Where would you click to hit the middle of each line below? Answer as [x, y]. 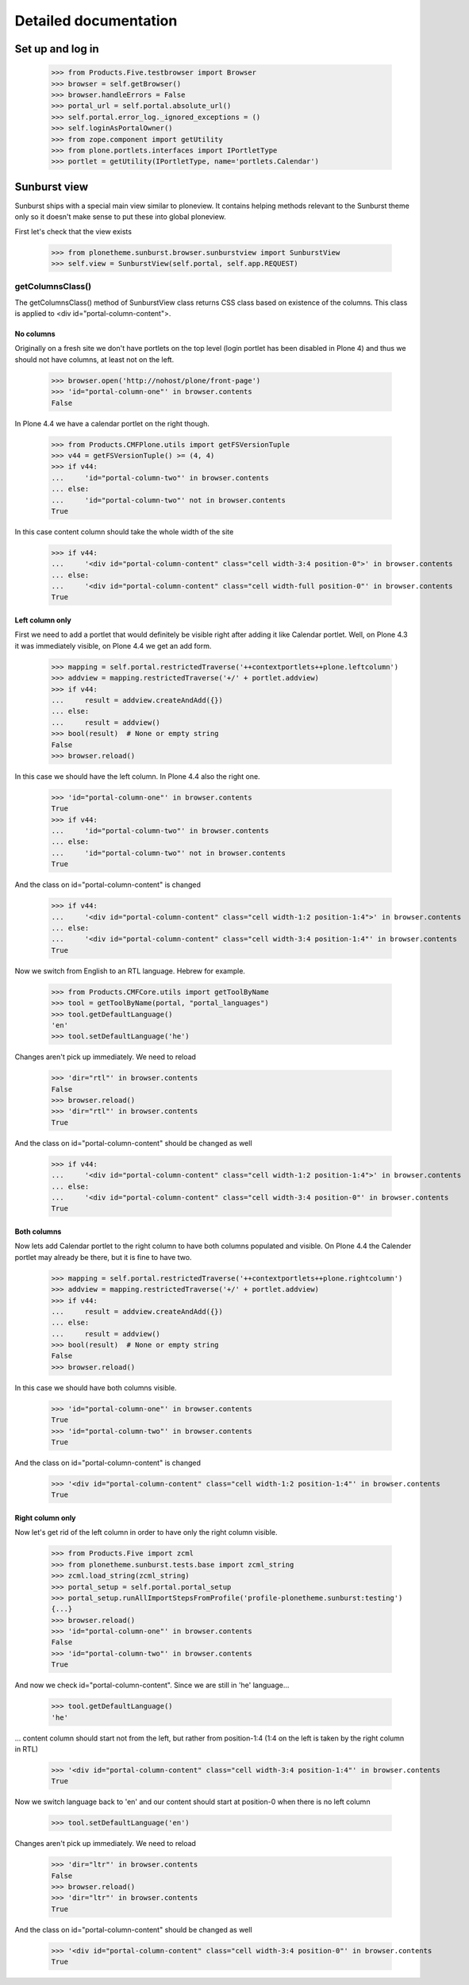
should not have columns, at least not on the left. [94, 359]
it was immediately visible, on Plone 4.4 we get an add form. [113, 646]
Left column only [43, 620]
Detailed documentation [96, 21]
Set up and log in [57, 49]
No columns [35, 334]
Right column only [45, 1517]
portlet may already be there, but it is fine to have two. [103, 1257]
